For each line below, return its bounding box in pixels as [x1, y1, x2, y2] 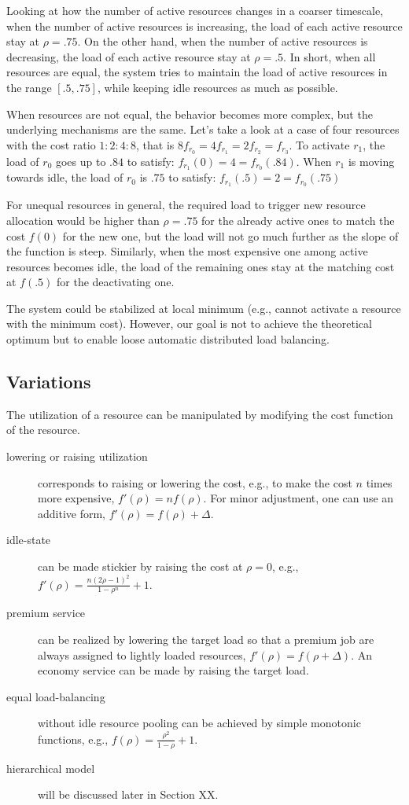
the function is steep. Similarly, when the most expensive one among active [6, 243, 368, 259]
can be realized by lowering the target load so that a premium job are [38, 630, 374, 647]
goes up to [55, 153, 106, 169]
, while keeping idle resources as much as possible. [97, 79, 338, 95]
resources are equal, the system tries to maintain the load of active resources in [6, 64, 388, 80]
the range [6, 79, 52, 95]
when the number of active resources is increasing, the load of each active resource [6, 17, 403, 34]
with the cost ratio [6, 136, 96, 153]
